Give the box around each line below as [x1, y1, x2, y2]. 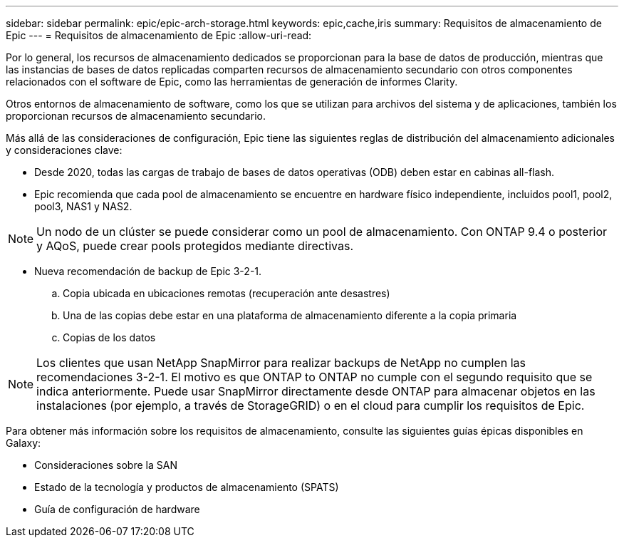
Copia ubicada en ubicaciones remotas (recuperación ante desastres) [63, 287, 390, 299]
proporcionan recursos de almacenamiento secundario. [6, 110, 266, 122]
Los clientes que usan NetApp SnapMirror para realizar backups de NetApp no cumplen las [36, 356, 526, 370]
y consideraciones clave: [6, 144, 123, 156]
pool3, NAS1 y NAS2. [34, 200, 132, 212]
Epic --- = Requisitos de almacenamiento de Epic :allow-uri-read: [6, 29, 312, 41]
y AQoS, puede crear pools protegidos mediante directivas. [36, 239, 354, 253]
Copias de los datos [63, 331, 156, 343]
